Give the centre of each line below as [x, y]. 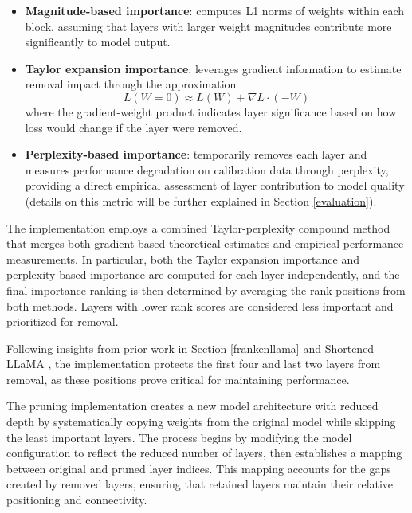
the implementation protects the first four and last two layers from [218, 364]
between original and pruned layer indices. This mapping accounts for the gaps [199, 468]
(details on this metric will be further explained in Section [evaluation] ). [201, 200]
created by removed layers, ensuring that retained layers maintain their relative [200, 484]
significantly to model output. [98, 42]
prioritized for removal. [63, 321]
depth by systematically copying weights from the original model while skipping [201, 422]
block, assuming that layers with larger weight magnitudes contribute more [208, 26]
